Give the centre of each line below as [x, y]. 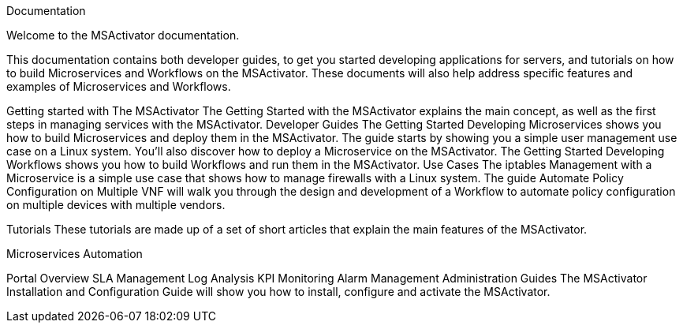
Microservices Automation [75, 254]
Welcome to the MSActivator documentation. [123, 35]
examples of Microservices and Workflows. [119, 86]
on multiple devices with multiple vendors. [116, 205]
